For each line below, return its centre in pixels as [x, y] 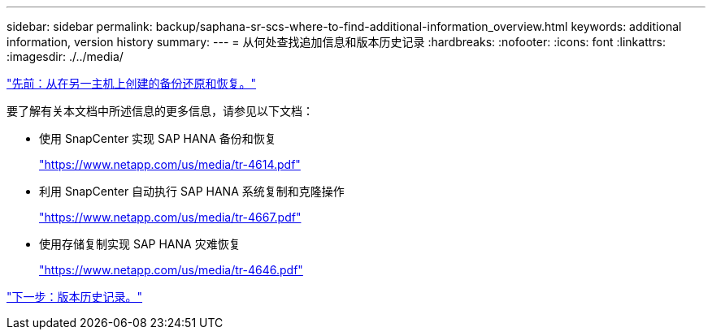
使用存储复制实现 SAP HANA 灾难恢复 [140, 244]
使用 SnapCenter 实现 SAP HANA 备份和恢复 [158, 138]
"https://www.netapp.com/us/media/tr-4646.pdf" [171, 270]
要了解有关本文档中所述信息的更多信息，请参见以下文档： [160, 111]
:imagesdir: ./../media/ [65, 56]
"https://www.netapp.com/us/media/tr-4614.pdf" [170, 164]
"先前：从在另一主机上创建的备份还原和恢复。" [132, 83]
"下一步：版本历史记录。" [75, 297]
